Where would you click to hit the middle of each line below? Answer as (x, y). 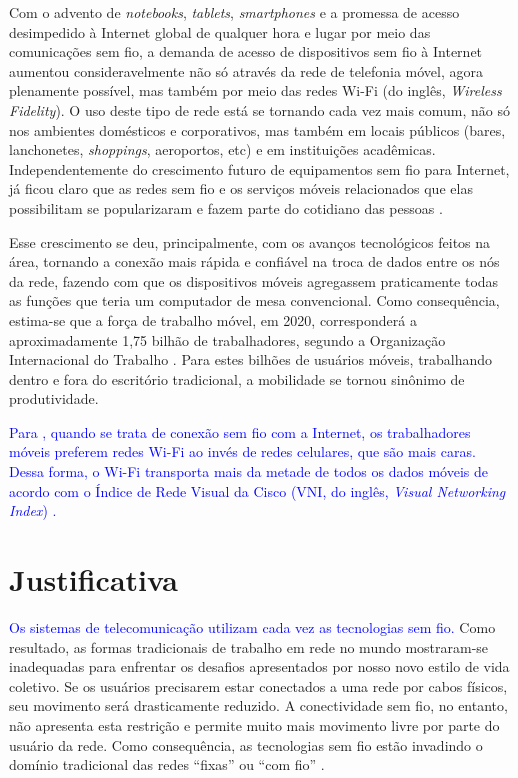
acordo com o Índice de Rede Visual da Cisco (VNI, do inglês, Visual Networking (257, 490)
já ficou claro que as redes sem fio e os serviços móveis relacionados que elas (241, 188)
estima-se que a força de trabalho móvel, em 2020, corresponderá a (213, 319)
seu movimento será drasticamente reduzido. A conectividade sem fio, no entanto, (258, 705)
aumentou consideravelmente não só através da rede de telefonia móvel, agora (246, 70)
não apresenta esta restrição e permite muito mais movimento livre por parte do (254, 724)
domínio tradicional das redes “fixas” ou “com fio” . (167, 764)
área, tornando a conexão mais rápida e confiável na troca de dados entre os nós (254, 261)
